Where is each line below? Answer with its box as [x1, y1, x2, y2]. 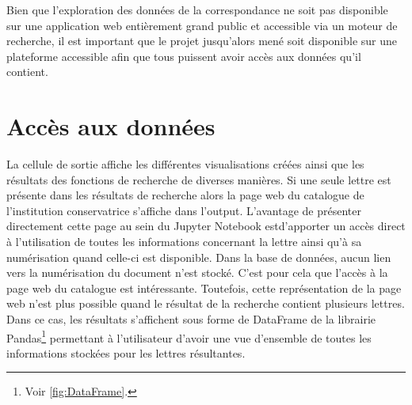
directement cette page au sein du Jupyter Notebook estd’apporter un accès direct [6, 218, 406, 234]
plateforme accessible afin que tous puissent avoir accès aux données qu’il [6, 47, 361, 64]
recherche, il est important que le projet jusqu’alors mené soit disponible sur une [6, 32, 398, 49]
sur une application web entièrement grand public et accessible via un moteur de [6, 17, 398, 33]
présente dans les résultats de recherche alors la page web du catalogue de [6, 187, 364, 203]
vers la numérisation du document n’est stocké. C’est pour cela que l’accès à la [6, 264, 388, 281]
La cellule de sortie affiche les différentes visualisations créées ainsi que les [6, 156, 364, 172]
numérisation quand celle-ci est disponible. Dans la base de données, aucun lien [6, 248, 391, 265]
